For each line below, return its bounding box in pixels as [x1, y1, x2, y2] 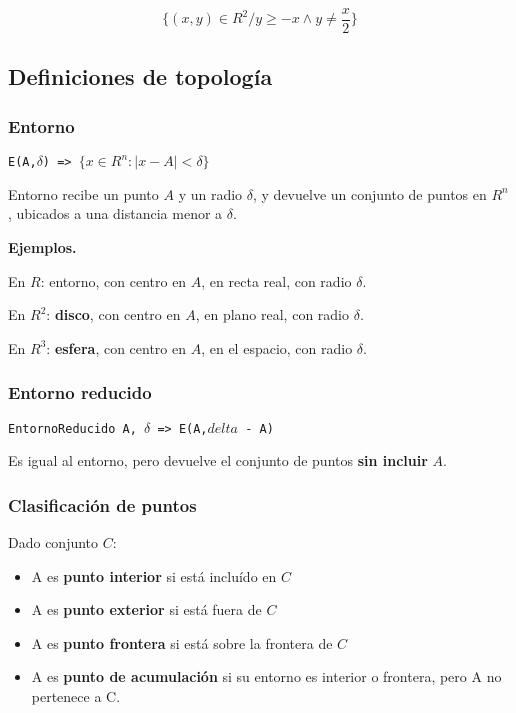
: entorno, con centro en [40, 270, 187, 291]
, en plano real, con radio [195, 304, 349, 325]
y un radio [178, 183, 243, 204]
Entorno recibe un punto [8, 183, 159, 204]
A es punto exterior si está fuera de [31, 599, 262, 620]
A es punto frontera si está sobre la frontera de [31, 632, 333, 653]
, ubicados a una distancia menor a [8, 203, 223, 224]
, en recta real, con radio [201, 270, 352, 291]
